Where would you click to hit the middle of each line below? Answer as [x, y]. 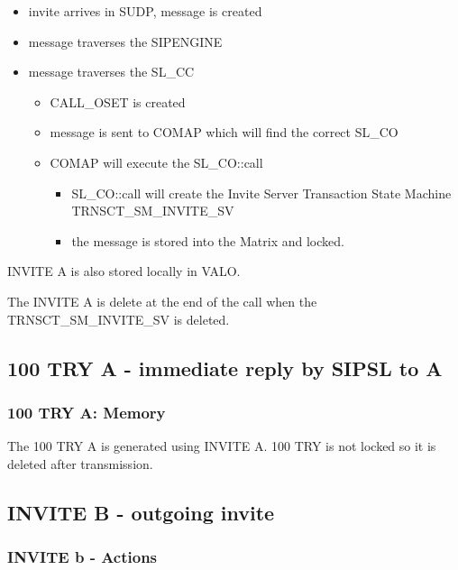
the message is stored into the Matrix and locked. [208, 240]
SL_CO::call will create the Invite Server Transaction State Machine [261, 193]
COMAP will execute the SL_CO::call [156, 162]
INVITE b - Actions [82, 557]
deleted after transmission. [80, 463]
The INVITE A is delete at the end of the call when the [162, 301]
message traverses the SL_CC [111, 72]
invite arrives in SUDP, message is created [145, 11]
